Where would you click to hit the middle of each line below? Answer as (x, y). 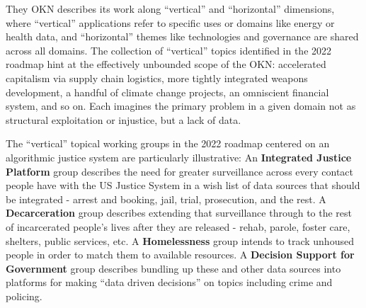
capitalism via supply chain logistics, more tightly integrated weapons (157, 78)
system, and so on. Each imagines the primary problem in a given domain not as (181, 106)
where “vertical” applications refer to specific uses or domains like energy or (170, 22)
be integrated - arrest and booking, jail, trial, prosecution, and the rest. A (166, 199)
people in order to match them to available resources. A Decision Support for (180, 255)
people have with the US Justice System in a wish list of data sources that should (183, 185)
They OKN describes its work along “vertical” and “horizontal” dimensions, (170, 8)
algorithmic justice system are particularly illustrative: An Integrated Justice (179, 157)
